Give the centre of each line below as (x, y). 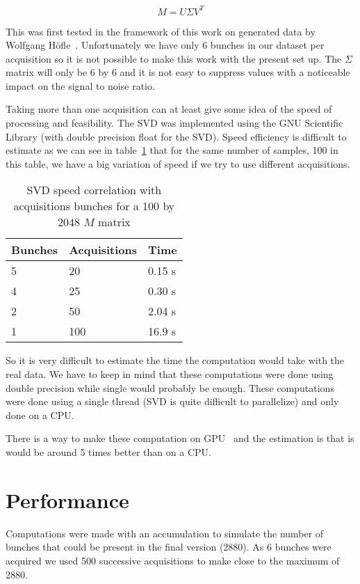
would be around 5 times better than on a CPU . (108, 452)
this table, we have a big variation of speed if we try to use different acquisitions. (178, 163)
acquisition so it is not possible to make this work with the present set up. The (174, 58)
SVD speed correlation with (94, 190)
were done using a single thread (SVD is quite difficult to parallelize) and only (172, 401)
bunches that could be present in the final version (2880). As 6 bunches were (169, 547)
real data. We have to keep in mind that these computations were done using (170, 374)
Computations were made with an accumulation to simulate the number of (165, 533)
